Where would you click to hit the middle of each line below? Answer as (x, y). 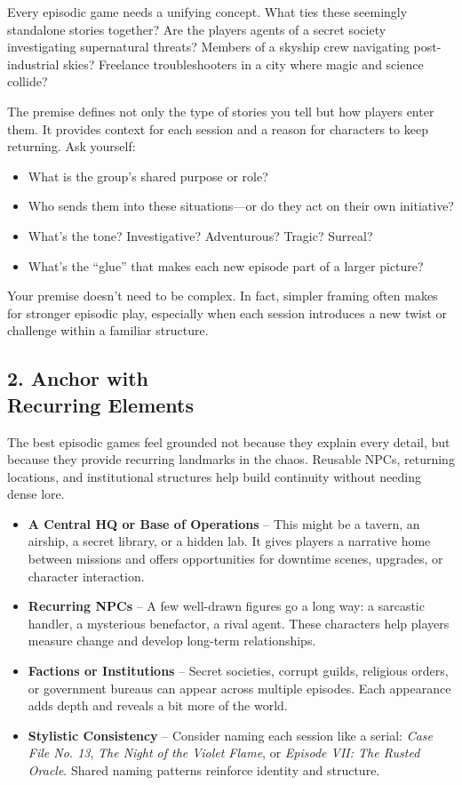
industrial (33, 64)
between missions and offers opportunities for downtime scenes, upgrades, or (235, 559)
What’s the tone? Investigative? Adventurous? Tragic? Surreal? (200, 235)
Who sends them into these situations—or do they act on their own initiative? (241, 206)
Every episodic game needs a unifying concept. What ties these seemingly (207, 12)
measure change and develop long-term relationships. (172, 641)
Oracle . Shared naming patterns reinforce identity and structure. (204, 770)
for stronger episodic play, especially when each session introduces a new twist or (227, 312)
